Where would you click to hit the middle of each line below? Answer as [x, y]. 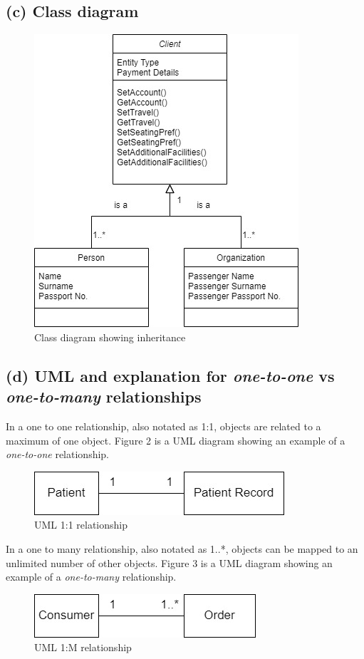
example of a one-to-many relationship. [91, 577]
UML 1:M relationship [83, 647]
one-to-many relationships [104, 396]
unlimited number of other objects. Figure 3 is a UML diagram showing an [169, 562]
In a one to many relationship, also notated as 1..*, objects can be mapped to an [182, 548]
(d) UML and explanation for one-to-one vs [170, 375]
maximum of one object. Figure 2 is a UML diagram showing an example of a [176, 440]
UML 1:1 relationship [81, 525]
